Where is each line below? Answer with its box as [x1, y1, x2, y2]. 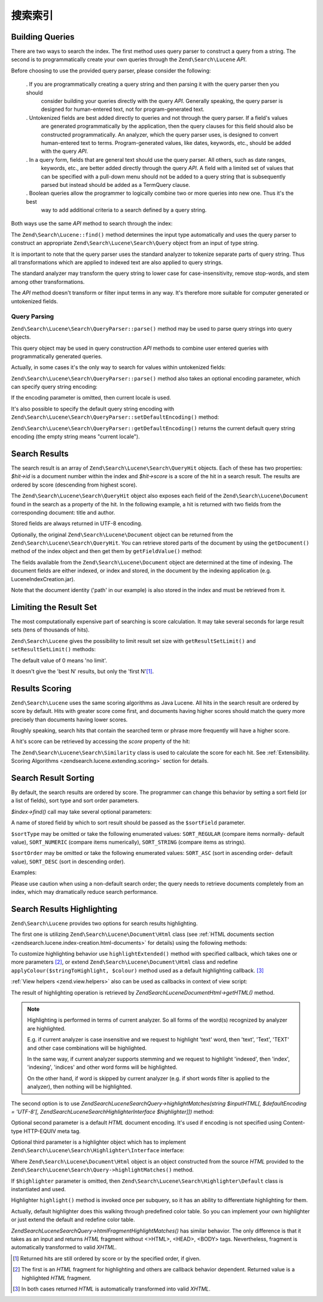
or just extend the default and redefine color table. [11, 1216, 135, 1224]
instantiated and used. [11, 1186, 66, 1193]
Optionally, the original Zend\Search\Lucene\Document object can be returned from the [11, 531, 233, 538]
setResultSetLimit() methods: [11, 646, 96, 653]
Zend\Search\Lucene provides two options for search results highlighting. [11, 920, 198, 927]
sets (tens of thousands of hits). [11, 626, 90, 633]
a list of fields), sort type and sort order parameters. [11, 797, 139, 804]
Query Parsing [11, 312, 54, 321]
